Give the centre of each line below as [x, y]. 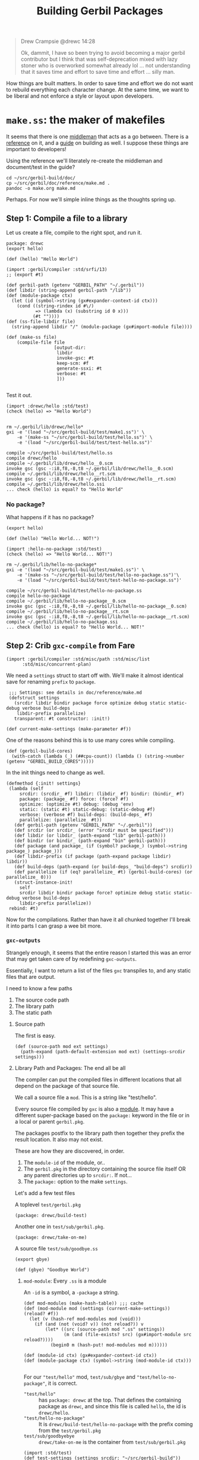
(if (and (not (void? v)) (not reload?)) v [89, 1324]
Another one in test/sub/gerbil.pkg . [60, 1227]
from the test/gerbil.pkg [70, 1431]
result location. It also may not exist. [59, 1140]
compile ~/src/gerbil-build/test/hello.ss [59, 453]
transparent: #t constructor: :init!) [62, 719]
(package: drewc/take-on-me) [51, 1238]
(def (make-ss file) [32, 337]
